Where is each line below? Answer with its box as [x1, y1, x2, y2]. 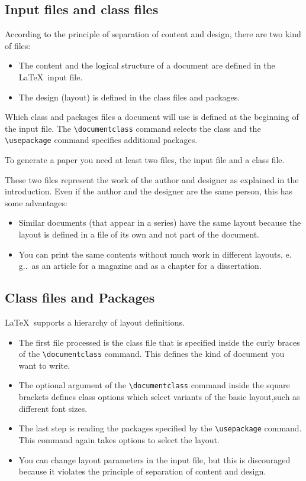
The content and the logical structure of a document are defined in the [18, 59, 275, 71]
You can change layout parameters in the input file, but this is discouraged [18, 453, 291, 466]
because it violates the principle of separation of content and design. [18, 465, 266, 477]
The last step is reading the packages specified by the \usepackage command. [18, 422, 302, 434]
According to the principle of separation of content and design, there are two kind [5, 28, 301, 40]
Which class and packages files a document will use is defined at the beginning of [5, 110, 299, 123]
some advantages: [5, 196, 67, 209]
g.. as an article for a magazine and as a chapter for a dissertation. [18, 259, 262, 272]
